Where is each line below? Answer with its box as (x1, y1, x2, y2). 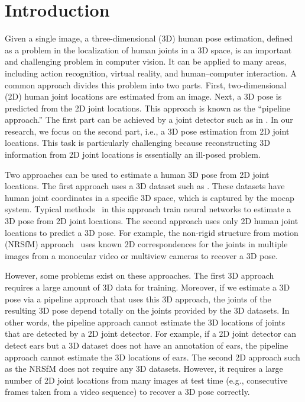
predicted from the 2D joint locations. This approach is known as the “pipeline (5, 101, 290, 114)
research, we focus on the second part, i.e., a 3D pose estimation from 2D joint (5, 125, 290, 137)
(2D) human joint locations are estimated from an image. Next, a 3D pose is (5, 90, 282, 103)
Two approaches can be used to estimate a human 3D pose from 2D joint (5, 168, 270, 180)
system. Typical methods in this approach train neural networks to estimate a (5, 203, 291, 215)
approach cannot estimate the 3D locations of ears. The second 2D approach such (5, 350, 300, 363)
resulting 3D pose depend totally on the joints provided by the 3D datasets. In (5, 304, 290, 317)
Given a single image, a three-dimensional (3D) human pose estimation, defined (5, 32, 293, 44)
